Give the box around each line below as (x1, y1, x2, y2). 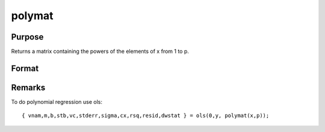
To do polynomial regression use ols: (11, 98, 102, 105)
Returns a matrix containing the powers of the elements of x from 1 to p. (11, 48, 190, 55)
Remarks (11, 82, 46, 92)
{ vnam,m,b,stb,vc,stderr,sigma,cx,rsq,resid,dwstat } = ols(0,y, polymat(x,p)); (22, 112, 270, 119)
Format (11, 63, 39, 73)
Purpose (11, 32, 44, 42)
